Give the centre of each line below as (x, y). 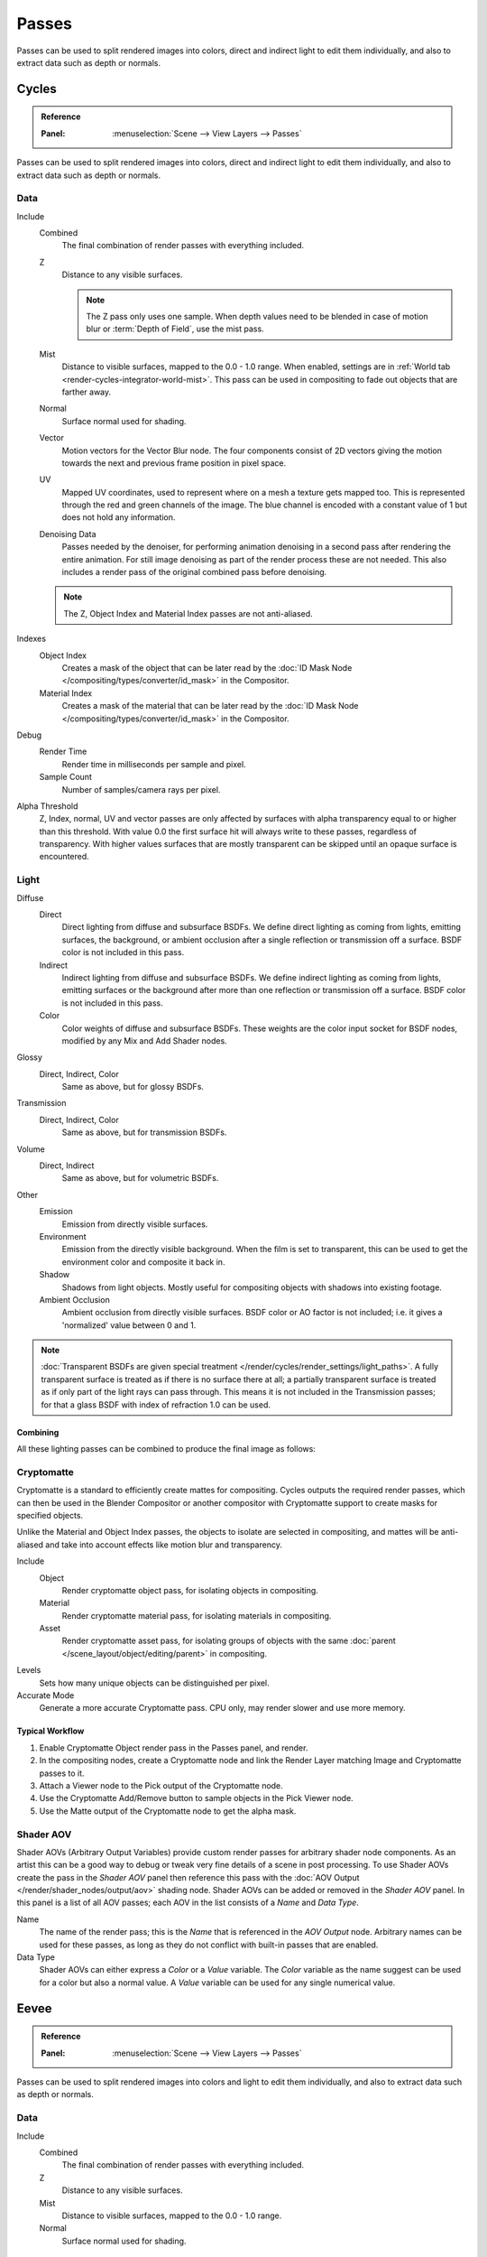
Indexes (32, 639)
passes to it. (62, 1773)
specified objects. (50, 1515)
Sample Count (65, 777)
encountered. (64, 857)
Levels (29, 1670)
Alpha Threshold (47, 806)
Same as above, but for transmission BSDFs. (144, 1132)
